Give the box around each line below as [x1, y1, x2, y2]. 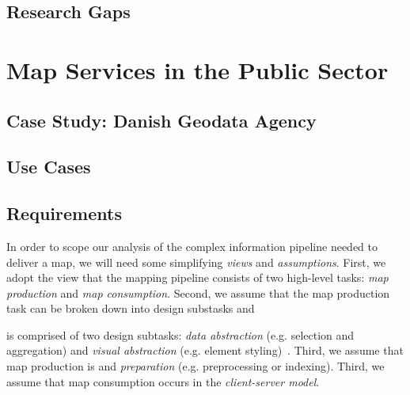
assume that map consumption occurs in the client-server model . [6, 373, 320, 389]
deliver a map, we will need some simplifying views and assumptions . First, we [6, 253, 386, 270]
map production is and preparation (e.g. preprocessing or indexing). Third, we [6, 358, 385, 374]
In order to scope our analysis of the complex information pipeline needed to [6, 237, 378, 254]
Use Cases [6, 154, 91, 179]
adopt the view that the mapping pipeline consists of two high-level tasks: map [6, 269, 389, 286]
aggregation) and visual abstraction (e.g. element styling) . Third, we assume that [6, 342, 404, 359]
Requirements [6, 201, 122, 226]
